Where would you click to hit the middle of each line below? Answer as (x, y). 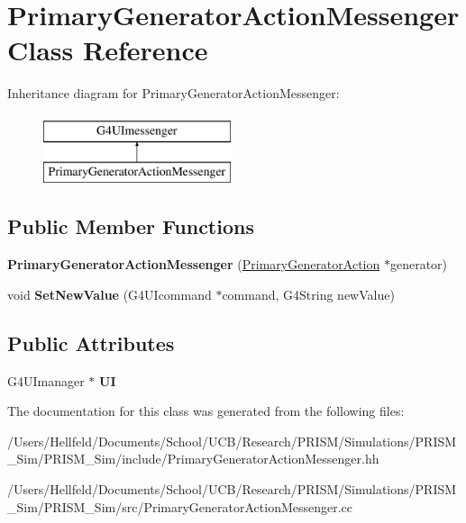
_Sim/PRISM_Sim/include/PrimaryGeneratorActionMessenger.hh (193, 459)
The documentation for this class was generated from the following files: (206, 411)
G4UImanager (46, 380)
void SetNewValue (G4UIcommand (110, 294)
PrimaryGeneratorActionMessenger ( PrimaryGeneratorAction (194, 264)
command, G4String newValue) (308, 294)
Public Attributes (91, 343)
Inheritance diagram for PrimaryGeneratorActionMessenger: (174, 93)
